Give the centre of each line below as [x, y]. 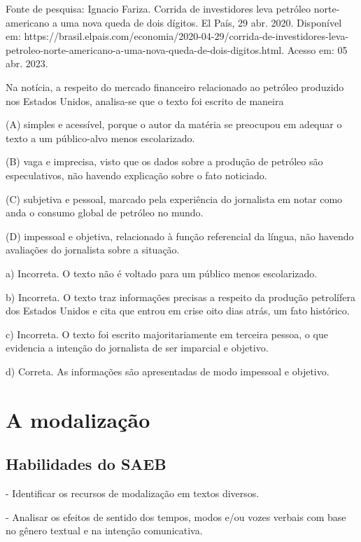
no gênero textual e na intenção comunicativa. [104, 530]
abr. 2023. [27, 63]
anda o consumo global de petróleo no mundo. [105, 213]
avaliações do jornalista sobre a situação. [93, 250]
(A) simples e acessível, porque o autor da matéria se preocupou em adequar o [174, 124]
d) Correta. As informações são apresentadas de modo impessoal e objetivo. [168, 371]
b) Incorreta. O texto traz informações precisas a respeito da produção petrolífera [180, 297]
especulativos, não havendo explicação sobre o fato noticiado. [136, 175]
